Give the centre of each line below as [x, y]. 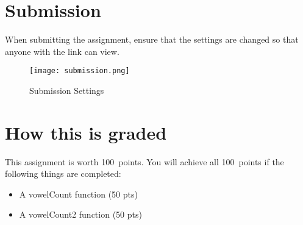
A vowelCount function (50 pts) [78, 194]
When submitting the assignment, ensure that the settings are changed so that [152, 39]
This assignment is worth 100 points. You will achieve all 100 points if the [144, 161]
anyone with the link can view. [62, 51]
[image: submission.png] [80, 71]
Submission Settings [67, 90]
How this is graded [86, 132]
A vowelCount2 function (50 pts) [80, 214]
